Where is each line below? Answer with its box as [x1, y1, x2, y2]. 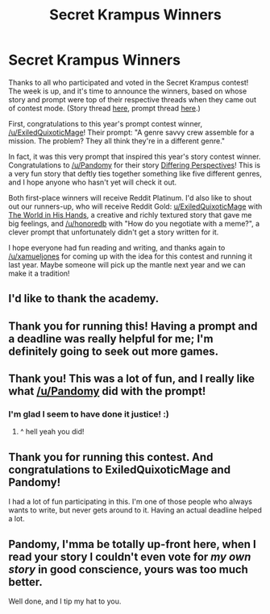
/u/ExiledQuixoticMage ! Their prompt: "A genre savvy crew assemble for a [8, 127, 255, 137]
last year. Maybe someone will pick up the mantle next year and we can [8, 259, 246, 269]
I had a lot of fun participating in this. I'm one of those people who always [8, 497, 252, 507]
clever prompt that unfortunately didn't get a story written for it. [8, 227, 219, 237]
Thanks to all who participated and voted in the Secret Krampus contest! [8, 77, 249, 87]
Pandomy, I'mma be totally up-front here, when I [8, 537, 256, 551]
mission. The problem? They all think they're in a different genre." [8, 135, 226, 146]
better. [8, 575, 43, 589]
